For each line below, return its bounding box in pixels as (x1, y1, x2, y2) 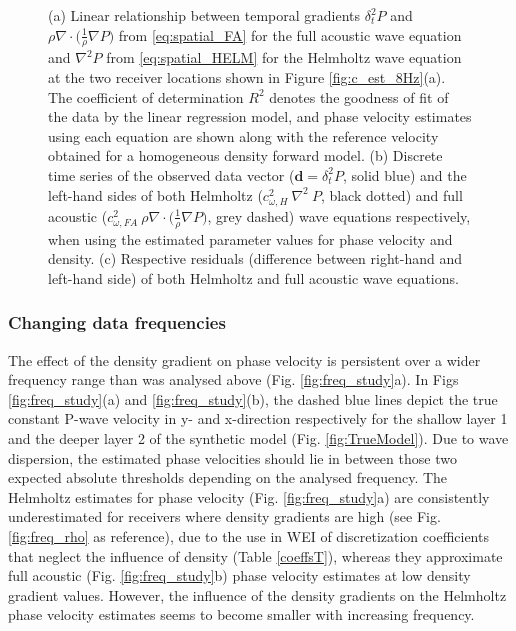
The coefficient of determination (48, 86, 244, 107)
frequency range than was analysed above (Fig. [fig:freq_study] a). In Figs (8, 369, 459, 390)
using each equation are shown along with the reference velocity (48, 125, 439, 146)
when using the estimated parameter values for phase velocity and (48, 228, 453, 249)
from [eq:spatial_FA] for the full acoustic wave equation (118, 24, 462, 45)
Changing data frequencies (8, 310, 226, 335)
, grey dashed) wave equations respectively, (207, 205, 471, 226)
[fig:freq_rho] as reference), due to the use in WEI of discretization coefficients (8, 525, 489, 546)
